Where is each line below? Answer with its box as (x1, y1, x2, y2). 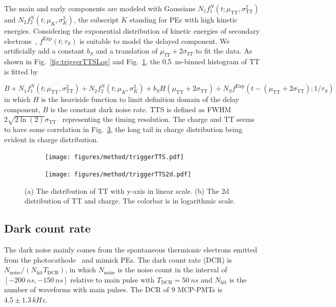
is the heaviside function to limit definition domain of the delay (41, 94, 239, 105)
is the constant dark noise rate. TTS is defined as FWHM (50, 104, 231, 114)
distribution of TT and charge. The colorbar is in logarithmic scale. (25, 195, 235, 206)
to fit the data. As (195, 45, 252, 56)
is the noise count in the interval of (117, 264, 227, 275)
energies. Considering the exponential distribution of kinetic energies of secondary (4, 25, 260, 36)
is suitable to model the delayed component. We (79, 35, 230, 46)
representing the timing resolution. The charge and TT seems (62, 114, 255, 124)
